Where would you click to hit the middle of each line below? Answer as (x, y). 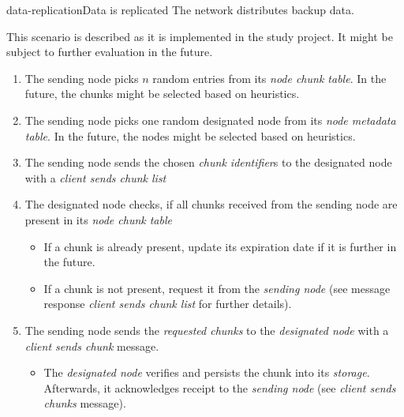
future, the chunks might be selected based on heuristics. (162, 94)
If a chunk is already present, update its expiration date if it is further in (220, 246)
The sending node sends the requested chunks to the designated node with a (207, 330)
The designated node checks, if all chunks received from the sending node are (211, 204)
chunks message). (85, 403)
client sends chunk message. (92, 346)
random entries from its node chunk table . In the (269, 78)
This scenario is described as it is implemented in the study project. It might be (200, 36)
